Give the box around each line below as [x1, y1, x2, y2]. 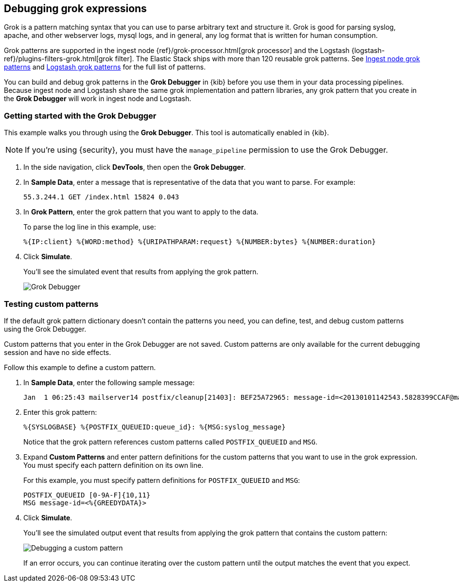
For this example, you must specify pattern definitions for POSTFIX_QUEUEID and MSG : [23, 476, 300, 484]
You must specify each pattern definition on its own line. [23, 461, 204, 469]
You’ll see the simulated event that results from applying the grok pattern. [23, 267, 259, 276]
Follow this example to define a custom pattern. [4, 363, 156, 372]
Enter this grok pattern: [23, 408, 97, 416]
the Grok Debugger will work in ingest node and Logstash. [4, 94, 192, 103]
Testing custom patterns [4, 299, 99, 309]
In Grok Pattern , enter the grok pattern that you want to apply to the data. [23, 208, 259, 216]
